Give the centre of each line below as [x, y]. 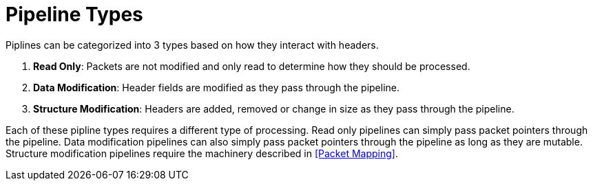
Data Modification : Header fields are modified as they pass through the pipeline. [217, 87]
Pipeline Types [74, 14]
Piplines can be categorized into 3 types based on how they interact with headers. [192, 45]
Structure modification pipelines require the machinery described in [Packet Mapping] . [202, 153]
